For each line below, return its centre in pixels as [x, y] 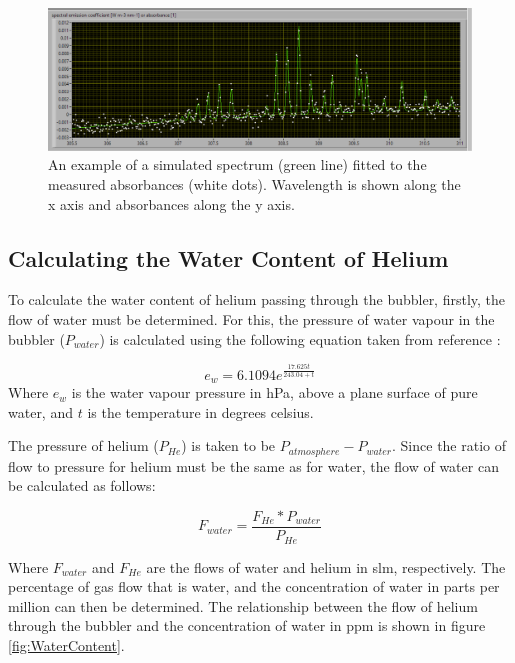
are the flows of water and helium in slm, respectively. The [326, 566]
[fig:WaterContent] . [66, 644]
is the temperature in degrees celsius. [200, 411]
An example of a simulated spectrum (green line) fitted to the [237, 164]
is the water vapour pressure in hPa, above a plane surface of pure [274, 392]
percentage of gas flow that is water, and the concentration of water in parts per [254, 586]
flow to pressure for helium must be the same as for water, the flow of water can [253, 465]
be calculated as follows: [82, 485]
